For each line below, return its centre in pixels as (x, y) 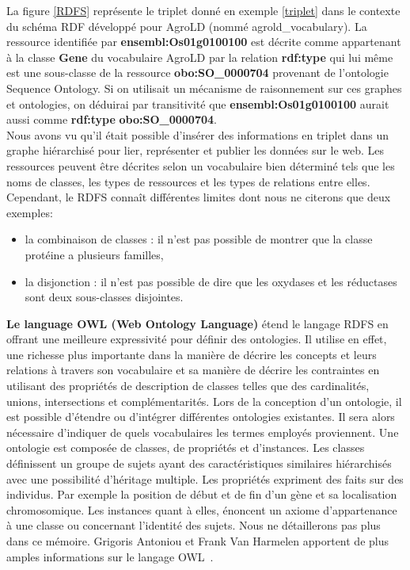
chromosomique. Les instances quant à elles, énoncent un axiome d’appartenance (202, 509)
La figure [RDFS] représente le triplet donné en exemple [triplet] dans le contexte (203, 10)
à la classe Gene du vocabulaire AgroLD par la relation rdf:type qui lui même (200, 57)
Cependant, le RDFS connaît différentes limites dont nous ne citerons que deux (199, 197)
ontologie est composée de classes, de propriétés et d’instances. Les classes (186, 448)
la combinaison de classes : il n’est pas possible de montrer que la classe (199, 239)
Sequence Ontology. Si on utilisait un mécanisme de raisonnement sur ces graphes (204, 88)
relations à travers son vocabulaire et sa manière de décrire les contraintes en (193, 370)
